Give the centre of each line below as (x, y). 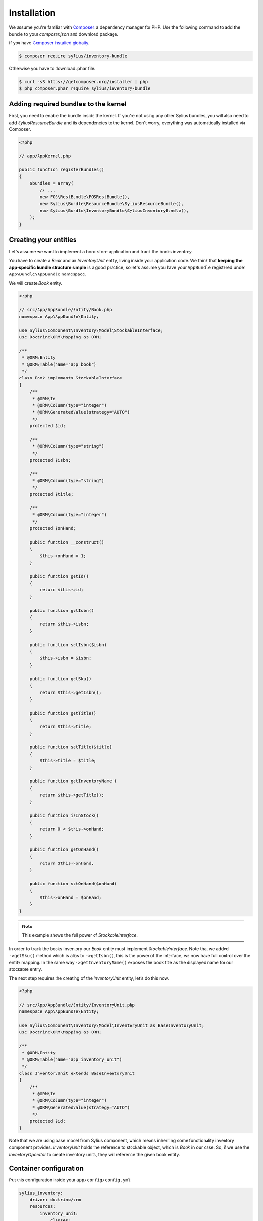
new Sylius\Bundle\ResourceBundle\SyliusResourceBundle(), (112, 204)
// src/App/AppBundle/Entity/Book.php (66, 310)
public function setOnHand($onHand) (73, 884)
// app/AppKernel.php (45, 156)
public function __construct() (67, 542)
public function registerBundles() (62, 169)
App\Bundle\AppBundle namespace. (48, 274)
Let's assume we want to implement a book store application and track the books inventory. (101, 252)
